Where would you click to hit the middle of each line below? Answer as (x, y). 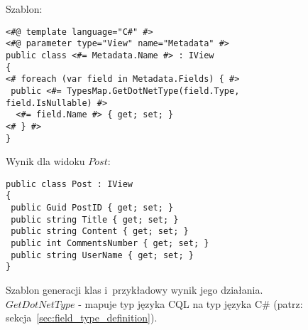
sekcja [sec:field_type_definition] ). (82, 318)
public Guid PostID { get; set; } (92, 208)
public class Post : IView (69, 184)
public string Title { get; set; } (95, 219)
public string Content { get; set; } (100, 231)
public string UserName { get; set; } (102, 255)
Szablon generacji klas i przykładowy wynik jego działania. (134, 289)
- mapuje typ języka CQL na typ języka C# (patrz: (191, 303)
